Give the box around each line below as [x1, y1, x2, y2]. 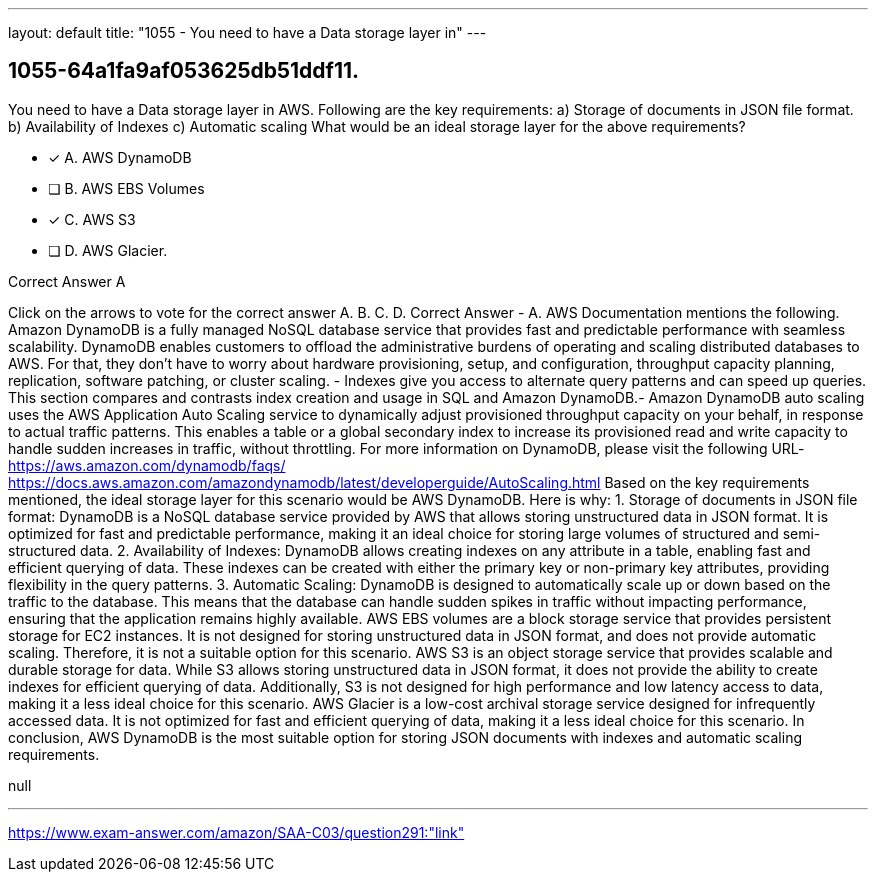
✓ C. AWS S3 [48, 210, 136, 228]
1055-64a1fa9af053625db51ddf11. [8, 58, 360, 84]
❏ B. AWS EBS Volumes [48, 179, 205, 197]
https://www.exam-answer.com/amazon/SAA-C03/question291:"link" [8, 823, 465, 841]
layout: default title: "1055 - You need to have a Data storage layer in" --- [8, 24, 487, 41]
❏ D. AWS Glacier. [48, 241, 168, 259]
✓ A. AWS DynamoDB [48, 148, 192, 166]
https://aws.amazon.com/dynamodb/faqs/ [8, 456, 286, 474]
